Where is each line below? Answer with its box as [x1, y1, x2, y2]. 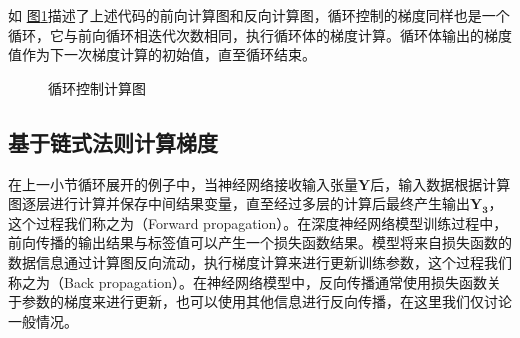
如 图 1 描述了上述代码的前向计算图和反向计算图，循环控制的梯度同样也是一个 [8, 5, 510, 25]
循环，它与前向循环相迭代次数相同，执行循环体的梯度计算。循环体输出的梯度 [8, 24, 512, 45]
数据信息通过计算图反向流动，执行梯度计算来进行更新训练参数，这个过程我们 [8, 251, 512, 272]
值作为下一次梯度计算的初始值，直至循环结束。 [8, 44, 316, 65]
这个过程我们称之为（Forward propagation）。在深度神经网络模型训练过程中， [8, 212, 508, 233]
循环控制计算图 [48, 77, 146, 98]
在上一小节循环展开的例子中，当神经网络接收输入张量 [8, 173, 358, 194]
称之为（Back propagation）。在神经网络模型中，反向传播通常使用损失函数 [8, 271, 487, 292]
